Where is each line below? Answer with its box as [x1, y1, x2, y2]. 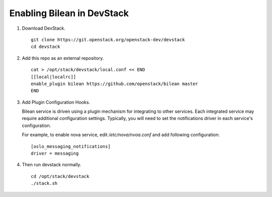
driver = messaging [31, 151, 79, 156]
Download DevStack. [22, 25, 65, 31]
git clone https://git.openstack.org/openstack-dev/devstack [31, 37, 185, 42]
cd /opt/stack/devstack [31, 173, 90, 179]
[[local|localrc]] [31, 74, 77, 80]
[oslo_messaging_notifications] [31, 144, 111, 149]
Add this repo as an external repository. [22, 55, 104, 61]
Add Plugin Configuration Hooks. [22, 99, 90, 105]
